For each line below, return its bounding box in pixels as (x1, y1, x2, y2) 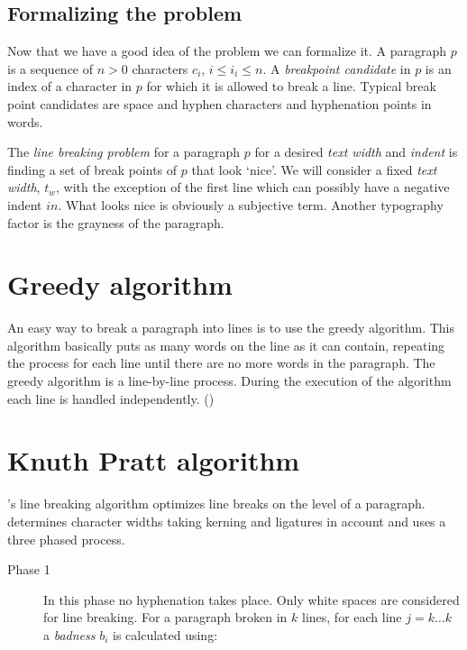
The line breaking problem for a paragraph (7, 142, 241, 161)
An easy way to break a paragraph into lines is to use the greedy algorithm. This (7, 318, 455, 337)
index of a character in (7, 77, 133, 96)
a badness (43, 625, 96, 644)
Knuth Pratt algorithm (7, 442, 300, 479)
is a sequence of (7, 59, 94, 78)
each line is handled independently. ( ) (7, 389, 215, 407)
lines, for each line (302, 608, 402, 627)
